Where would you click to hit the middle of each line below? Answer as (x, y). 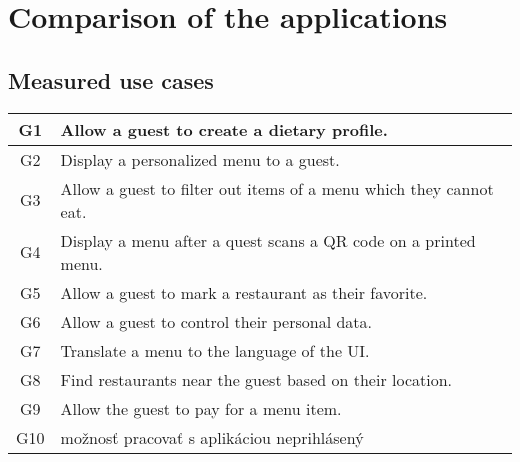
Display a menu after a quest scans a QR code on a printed (268, 240)
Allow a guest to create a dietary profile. (224, 129)
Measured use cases (111, 79)
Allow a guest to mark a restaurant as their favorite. (244, 292)
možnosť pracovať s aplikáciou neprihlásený (212, 437)
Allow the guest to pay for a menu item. (201, 408)
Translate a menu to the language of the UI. (215, 350)
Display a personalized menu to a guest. (200, 159)
